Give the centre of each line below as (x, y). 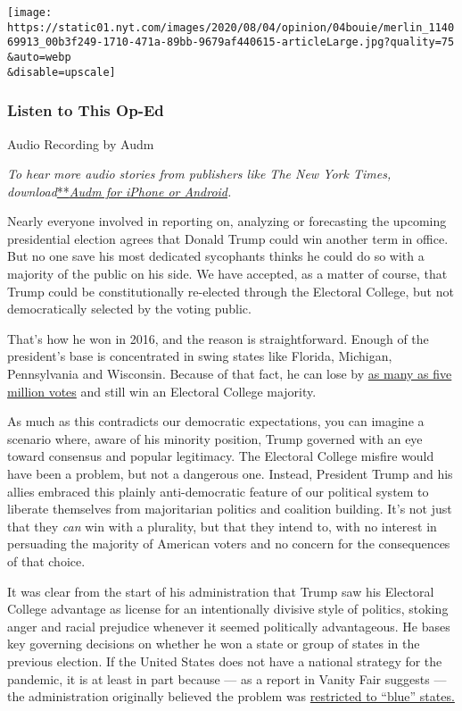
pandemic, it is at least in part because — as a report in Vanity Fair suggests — (227, 678)
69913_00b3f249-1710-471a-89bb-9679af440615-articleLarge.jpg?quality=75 (231, 42)
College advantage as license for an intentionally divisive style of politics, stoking (228, 609)
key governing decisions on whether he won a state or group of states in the (214, 644)
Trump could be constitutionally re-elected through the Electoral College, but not (231, 291)
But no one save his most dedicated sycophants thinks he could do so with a (216, 256)
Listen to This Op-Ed (86, 110)
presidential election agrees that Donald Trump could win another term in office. (228, 238)
